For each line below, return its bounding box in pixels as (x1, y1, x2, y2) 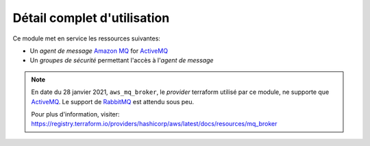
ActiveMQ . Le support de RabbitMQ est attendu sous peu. (31, 97, 195, 106)
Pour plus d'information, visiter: (31, 110, 120, 118)
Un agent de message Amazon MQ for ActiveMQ (29, 47, 168, 55)
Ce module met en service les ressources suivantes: (12, 34, 161, 42)
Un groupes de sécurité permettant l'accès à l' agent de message (29, 56, 214, 64)
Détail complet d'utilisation (12, 10, 170, 25)
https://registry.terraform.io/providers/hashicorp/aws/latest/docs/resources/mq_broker (31, 120, 277, 128)
